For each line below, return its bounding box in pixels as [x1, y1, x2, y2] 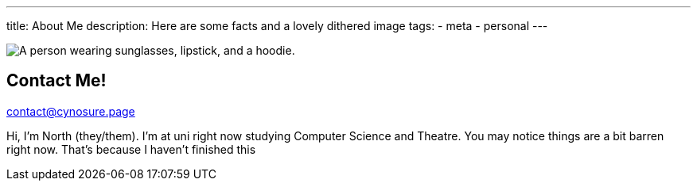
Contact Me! [6, 71, 107, 91]
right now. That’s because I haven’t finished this [6, 142, 256, 156]
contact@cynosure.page [6, 104, 135, 118]
